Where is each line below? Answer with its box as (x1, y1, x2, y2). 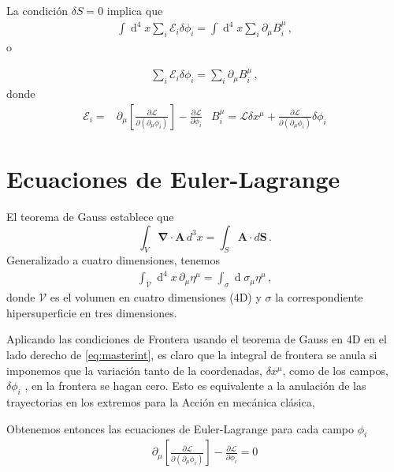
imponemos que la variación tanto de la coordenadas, (6, 361, 262, 378)
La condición (6, 2, 68, 18)
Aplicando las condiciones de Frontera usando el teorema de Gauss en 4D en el (6, 331, 387, 347)
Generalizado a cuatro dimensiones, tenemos (6, 252, 221, 268)
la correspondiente (275, 289, 363, 305)
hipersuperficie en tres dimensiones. (6, 304, 177, 320)
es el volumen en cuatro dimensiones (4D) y (50, 289, 262, 305)
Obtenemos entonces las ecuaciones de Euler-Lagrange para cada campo (6, 420, 354, 436)
